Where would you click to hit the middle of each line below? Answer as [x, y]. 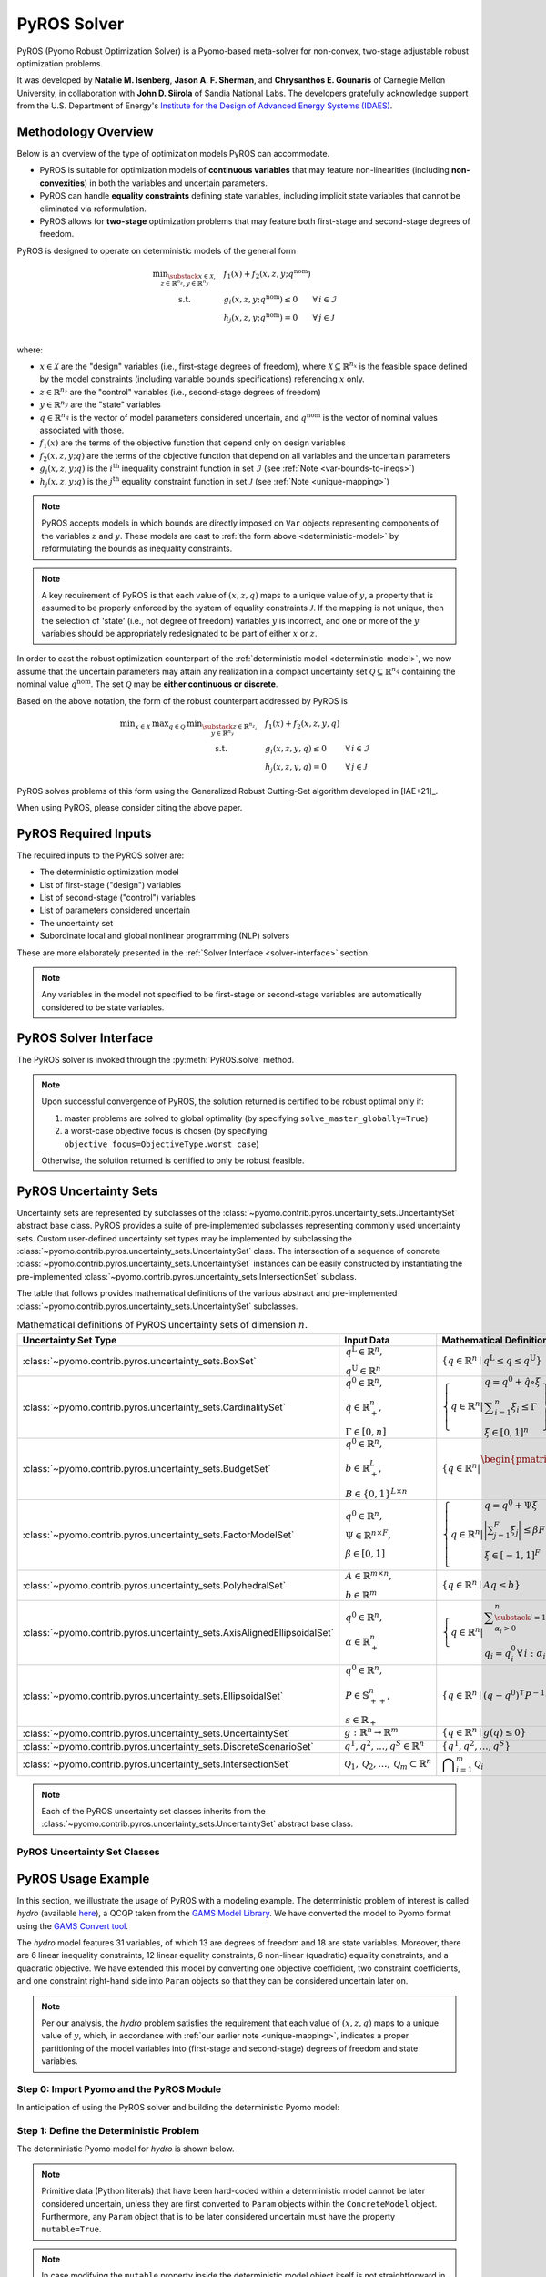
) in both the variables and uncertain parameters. [176, 183]
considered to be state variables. [103, 1007]
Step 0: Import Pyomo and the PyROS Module [119, 2088]
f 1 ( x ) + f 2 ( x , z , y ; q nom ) [267, 274]
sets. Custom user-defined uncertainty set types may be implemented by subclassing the [184, 1238]
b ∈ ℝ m [361, 1595]
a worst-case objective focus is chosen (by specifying [166, 1131]
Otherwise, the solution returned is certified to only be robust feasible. [173, 1160]
